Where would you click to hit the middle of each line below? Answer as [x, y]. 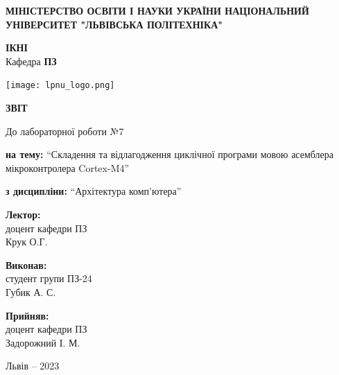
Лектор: [23, 214]
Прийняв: [27, 315]
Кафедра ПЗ [31, 61]
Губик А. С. [31, 291]
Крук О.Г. [27, 242]
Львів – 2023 [33, 366]
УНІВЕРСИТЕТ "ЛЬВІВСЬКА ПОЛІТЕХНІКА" [114, 24]
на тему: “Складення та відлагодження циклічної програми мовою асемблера [170, 154]
